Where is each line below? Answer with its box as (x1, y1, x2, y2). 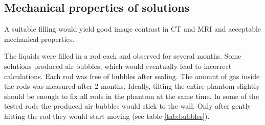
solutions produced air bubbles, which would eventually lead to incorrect (4, 60, 232, 71)
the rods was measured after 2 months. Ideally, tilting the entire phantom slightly (4, 81, 260, 91)
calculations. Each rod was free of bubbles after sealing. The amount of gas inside (4, 70, 260, 81)
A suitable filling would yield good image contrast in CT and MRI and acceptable (4, 23, 261, 34)
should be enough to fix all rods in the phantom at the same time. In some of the (4, 90, 259, 101)
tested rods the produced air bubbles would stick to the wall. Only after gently (4, 101, 251, 111)
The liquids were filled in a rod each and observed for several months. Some (4, 51, 241, 61)
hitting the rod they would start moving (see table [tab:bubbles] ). (4, 110, 210, 121)
